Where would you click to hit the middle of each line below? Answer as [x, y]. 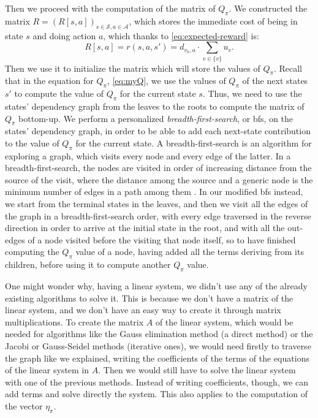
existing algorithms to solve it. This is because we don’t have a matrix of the [149, 298]
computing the [32, 252]
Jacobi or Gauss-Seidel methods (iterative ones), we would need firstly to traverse [158, 346]
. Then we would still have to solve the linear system [197, 370]
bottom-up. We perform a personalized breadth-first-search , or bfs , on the [156, 118]
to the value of [32, 142]
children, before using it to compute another [88, 264]
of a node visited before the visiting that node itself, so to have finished [162, 239]
